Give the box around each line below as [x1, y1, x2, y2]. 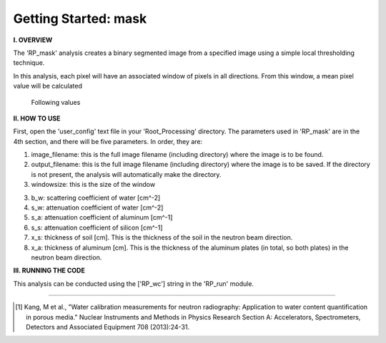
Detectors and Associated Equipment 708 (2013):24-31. [26, 322, 189, 331]
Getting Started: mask [13, 11, 147, 26]
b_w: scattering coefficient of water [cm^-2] [31, 193, 161, 202]
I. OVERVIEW [13, 36, 53, 44]
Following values [31, 98, 81, 106]
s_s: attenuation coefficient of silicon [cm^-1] [31, 223, 163, 232]
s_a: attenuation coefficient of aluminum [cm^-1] [31, 213, 173, 222]
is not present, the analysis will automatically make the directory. [31, 170, 222, 178]
